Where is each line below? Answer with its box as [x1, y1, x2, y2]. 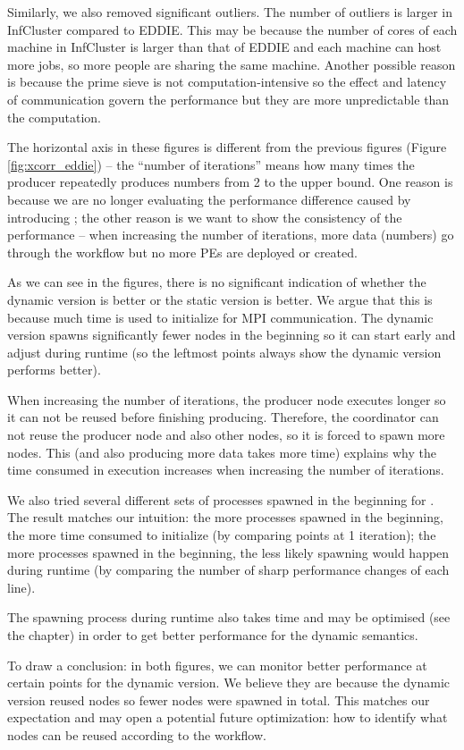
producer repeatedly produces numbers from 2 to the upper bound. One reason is [7, 173, 453, 191]
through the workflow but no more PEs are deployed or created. [7, 242, 358, 261]
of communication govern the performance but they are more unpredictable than [7, 89, 450, 108]
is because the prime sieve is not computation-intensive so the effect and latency [7, 72, 447, 91]
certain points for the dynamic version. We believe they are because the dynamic [7, 673, 451, 692]
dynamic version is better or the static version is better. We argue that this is [7, 290, 433, 308]
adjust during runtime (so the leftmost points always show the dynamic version [7, 342, 442, 361]
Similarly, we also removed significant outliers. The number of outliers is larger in [7, 3, 453, 21]
